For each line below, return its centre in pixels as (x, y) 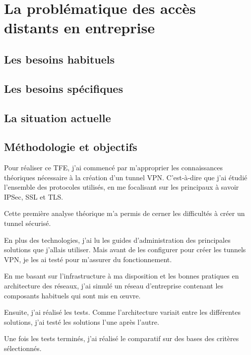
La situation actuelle (58, 117)
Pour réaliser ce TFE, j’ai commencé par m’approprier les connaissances (114, 168)
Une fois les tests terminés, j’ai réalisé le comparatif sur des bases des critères (122, 338)
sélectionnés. (23, 348)
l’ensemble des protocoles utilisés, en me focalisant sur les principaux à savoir (122, 187)
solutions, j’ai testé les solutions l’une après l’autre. (82, 321)
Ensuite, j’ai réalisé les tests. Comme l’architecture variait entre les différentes (122, 312)
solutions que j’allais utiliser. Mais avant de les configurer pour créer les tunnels (125, 249)
